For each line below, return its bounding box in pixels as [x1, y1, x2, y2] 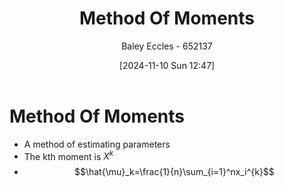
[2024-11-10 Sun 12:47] [118, 59, 216, 71]
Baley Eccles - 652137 [121, 40, 213, 52]
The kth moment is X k [23, 148, 114, 162]
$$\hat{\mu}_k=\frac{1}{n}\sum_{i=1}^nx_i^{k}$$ [73, 166, 275, 178]
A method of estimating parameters [23, 138, 171, 150]
